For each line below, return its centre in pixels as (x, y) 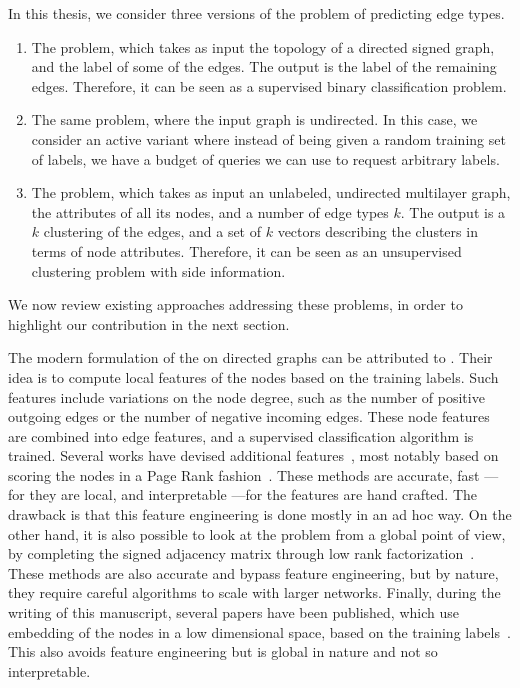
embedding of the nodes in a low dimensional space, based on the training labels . (259, 631)
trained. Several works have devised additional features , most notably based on (253, 455)
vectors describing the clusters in (377, 231)
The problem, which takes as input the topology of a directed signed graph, (263, 46)
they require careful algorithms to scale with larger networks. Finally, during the (254, 592)
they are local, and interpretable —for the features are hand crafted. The (253, 494)
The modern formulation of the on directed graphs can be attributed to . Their (250, 357)
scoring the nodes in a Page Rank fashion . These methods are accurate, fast (244, 474)
